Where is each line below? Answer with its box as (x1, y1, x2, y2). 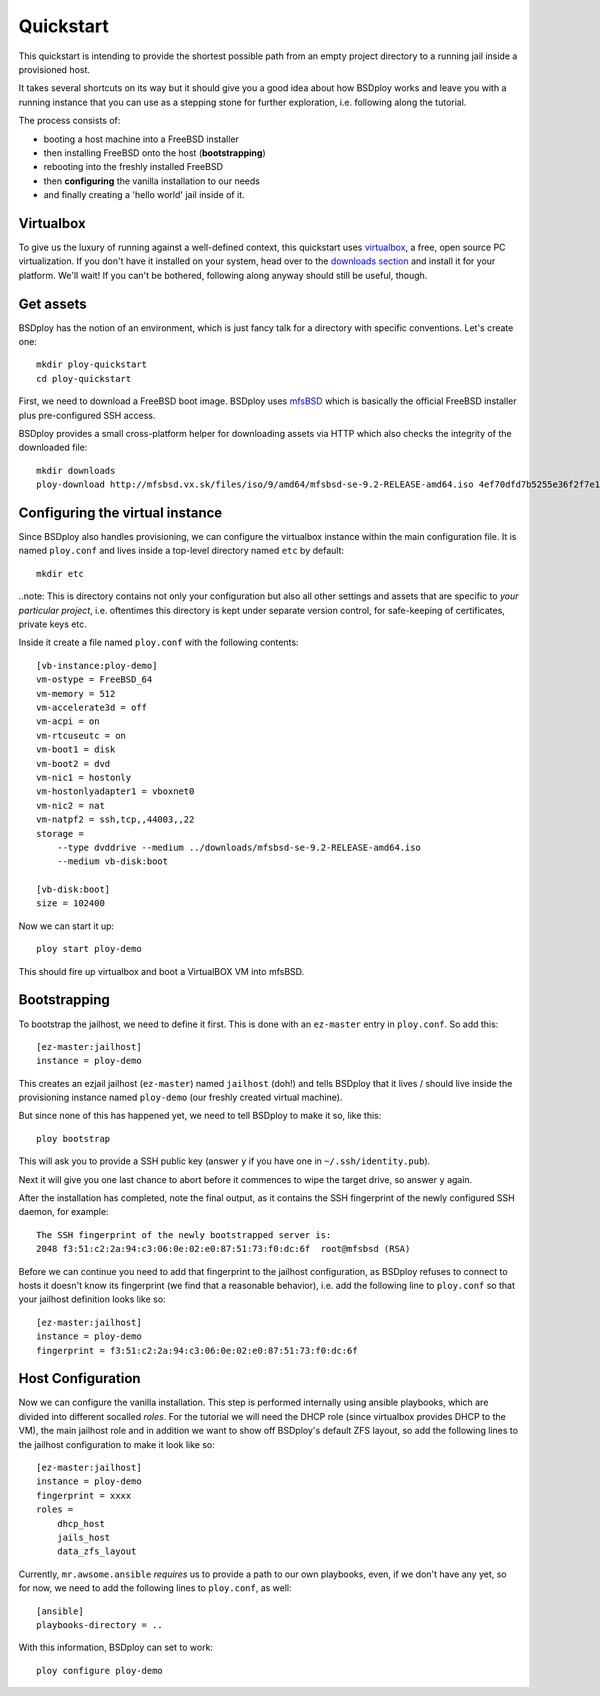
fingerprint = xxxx (36, 1490, 132, 1501)
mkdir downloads (36, 465, 116, 476)
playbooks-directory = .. (36, 1619, 164, 1630)
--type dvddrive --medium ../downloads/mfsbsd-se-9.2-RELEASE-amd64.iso (56, 841, 422, 853)
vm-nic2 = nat (36, 800, 105, 811)
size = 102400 (36, 898, 105, 909)
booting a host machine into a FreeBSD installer (43, 133, 240, 145)
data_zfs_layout (56, 1546, 137, 1557)
